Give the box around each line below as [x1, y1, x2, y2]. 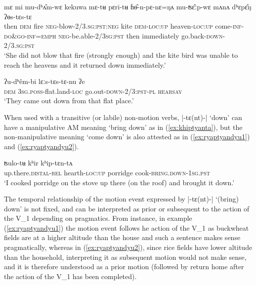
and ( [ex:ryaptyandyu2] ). [4, 141, 79, 151]
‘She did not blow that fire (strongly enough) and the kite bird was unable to [4, 49, 238, 60]
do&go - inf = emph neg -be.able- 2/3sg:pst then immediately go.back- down [4, 30, 223, 41]
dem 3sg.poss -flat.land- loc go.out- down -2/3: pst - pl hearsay [4, 85, 182, 96]
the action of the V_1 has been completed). [4, 271, 137, 281]
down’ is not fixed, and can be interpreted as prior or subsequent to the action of [4, 203, 250, 213]
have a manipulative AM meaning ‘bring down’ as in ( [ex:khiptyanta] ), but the [4, 122, 243, 132]
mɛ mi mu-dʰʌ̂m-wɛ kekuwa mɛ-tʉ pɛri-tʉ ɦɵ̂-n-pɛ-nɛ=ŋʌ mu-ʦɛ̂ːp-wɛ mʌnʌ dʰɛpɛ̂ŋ [4, 1, 252, 11]
